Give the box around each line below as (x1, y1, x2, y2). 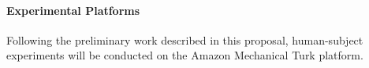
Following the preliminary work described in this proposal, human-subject (6, 31, 363, 48)
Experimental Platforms (6, 2, 140, 18)
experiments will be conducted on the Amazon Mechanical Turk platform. (6, 47, 363, 63)
